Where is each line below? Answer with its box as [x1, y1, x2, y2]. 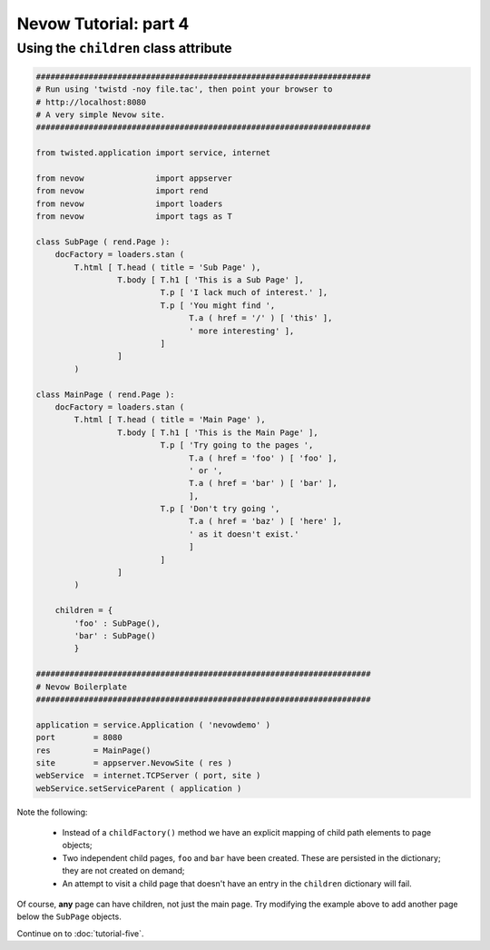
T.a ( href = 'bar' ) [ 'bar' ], [189, 478, 338, 489]
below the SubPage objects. [16, 911, 122, 922]
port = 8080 [35, 732, 122, 743]
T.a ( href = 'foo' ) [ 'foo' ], [189, 452, 338, 463]
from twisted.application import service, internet [35, 148, 271, 158]
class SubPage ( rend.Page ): [35, 236, 171, 247]
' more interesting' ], [189, 325, 295, 336]
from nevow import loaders [35, 198, 223, 209]
